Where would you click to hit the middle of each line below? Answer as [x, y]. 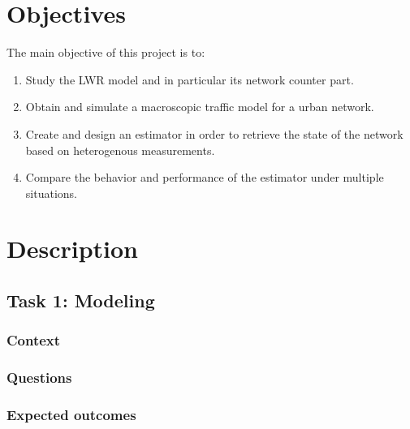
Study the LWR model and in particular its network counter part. [190, 79]
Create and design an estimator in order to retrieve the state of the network [214, 133]
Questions [39, 378]
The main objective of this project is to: [106, 52]
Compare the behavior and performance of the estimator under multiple [205, 177]
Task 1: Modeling [81, 300]
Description [73, 249]
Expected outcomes [71, 415]
